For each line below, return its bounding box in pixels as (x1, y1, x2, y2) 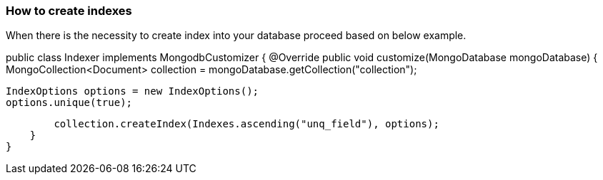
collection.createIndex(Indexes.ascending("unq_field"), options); (54, 118, 439, 130)
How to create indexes (6, 4, 132, 18)
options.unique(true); (6, 97, 133, 109)
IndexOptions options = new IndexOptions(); (6, 85, 259, 97)
